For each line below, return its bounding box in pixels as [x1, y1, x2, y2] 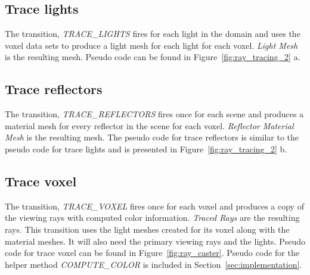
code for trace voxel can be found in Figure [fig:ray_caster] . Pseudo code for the [5, 246, 299, 259]
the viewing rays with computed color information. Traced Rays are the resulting [5, 211, 300, 224]
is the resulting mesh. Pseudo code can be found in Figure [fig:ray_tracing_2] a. [5, 51, 300, 63]
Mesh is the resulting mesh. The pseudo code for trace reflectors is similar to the [5, 131, 299, 143]
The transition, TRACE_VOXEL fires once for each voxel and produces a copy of [5, 199, 304, 212]
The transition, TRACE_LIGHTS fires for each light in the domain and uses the [5, 27, 300, 40]
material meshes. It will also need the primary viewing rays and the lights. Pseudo [5, 235, 306, 247]
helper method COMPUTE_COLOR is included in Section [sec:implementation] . [5, 258, 302, 270]
